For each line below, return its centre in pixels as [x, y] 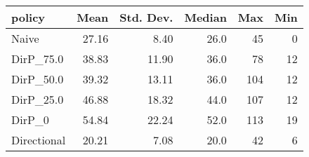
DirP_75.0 [38, 59]
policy [28, 17]
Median [205, 17]
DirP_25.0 [38, 99]
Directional [39, 140]
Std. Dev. [146, 17]
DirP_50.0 [38, 79]
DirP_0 [30, 120]
